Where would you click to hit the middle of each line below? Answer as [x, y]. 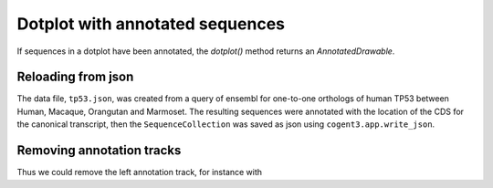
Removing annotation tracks [99, 151]
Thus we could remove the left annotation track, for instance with [140, 172]
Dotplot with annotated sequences [151, 24]
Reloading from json [75, 77]
